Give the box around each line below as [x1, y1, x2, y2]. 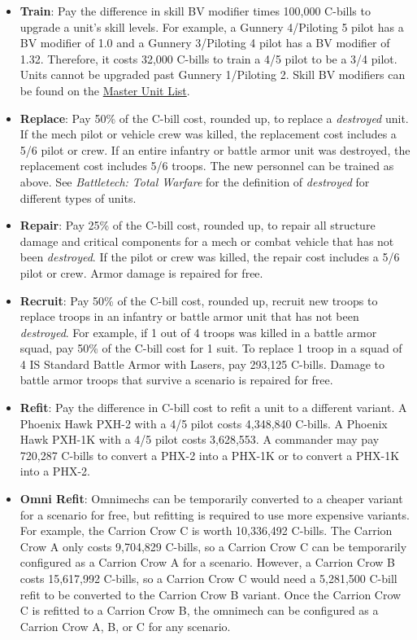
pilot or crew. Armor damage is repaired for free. [20, 264, 263, 281]
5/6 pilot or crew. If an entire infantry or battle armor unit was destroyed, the [20, 141, 410, 158]
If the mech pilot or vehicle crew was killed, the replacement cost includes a [20, 125, 397, 142]
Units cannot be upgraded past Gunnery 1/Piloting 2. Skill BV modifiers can [20, 66, 406, 83]
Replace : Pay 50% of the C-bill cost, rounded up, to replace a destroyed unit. [20, 109, 409, 126]
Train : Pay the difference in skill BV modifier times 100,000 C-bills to [20, 2, 371, 19]
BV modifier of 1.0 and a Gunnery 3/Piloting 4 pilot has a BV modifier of [20, 34, 390, 51]
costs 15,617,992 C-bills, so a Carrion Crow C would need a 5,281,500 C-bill [20, 570, 397, 586]
